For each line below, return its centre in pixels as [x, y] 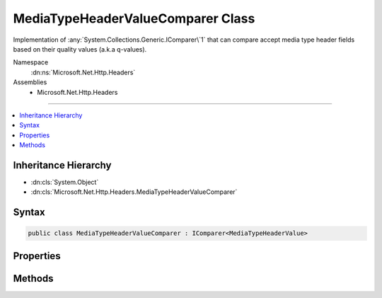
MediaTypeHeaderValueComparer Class [134, 18]
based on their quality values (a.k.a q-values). [80, 49]
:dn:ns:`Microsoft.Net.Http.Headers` [83, 72]
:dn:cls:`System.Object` [65, 182]
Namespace [31, 62]
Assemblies [30, 82]
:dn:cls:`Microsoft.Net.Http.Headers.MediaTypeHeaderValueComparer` [134, 192]
